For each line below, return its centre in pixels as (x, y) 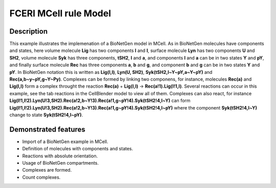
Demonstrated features (47, 129)
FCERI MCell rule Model (60, 13)
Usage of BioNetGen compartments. (61, 163)
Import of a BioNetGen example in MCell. (65, 141)
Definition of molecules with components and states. (78, 149)
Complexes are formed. (47, 170)
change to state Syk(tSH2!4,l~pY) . (46, 115)
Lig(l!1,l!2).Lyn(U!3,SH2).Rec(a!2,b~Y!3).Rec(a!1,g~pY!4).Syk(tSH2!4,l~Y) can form (100, 101)
